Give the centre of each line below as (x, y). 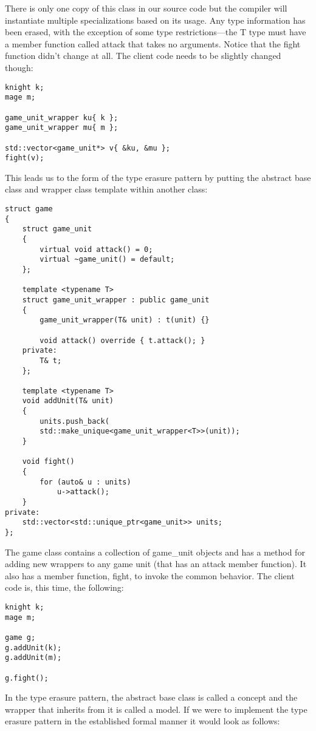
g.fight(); (27, 678)
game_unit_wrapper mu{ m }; (62, 128)
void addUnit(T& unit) (68, 401)
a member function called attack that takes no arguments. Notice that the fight (153, 43)
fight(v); (25, 158)
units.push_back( (74, 421)
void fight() (48, 462)
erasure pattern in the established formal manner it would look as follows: (143, 721)
